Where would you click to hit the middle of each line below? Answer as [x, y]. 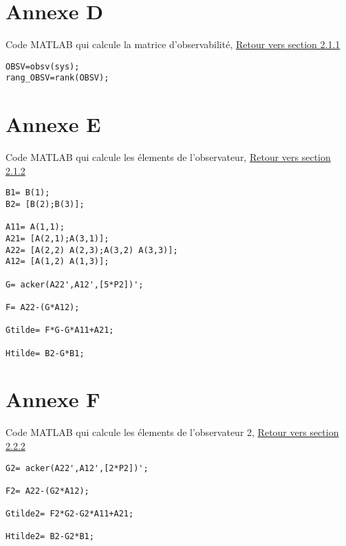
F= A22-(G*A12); [43, 307]
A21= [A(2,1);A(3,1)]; [57, 238]
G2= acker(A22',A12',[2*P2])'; [77, 468]
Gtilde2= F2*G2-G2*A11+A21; [70, 514]
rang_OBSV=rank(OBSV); [57, 78]
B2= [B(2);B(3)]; [45, 204]
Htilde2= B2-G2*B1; [50, 537]
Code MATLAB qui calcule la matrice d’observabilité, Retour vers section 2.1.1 [173, 44]
